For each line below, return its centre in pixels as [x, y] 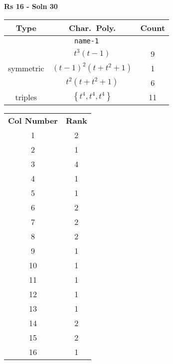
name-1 [87, 41]
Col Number [33, 120]
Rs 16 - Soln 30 [31, 6]
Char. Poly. [92, 27]
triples [26, 97]
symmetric [26, 68]
